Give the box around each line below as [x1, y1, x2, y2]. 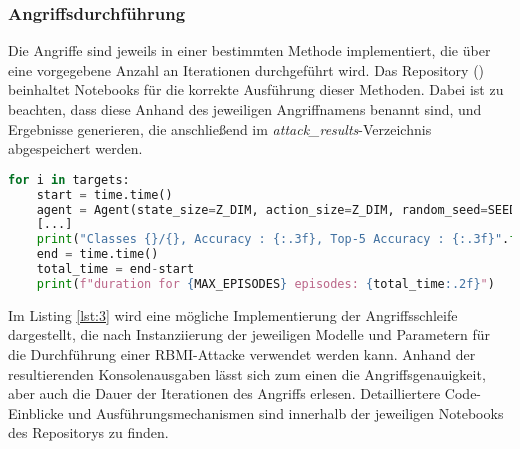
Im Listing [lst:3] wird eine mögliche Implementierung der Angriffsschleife [8, 304, 458, 325]
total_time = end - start [36, 262, 195, 277]
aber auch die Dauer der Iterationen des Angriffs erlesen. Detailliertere [8, 383, 441, 404]
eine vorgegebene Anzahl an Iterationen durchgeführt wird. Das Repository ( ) [8, 59, 485, 80]
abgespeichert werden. [8, 138, 143, 159]
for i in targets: [8, 172, 130, 187]
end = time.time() [36, 247, 159, 262]
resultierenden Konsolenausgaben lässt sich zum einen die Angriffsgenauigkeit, [8, 363, 486, 384]
